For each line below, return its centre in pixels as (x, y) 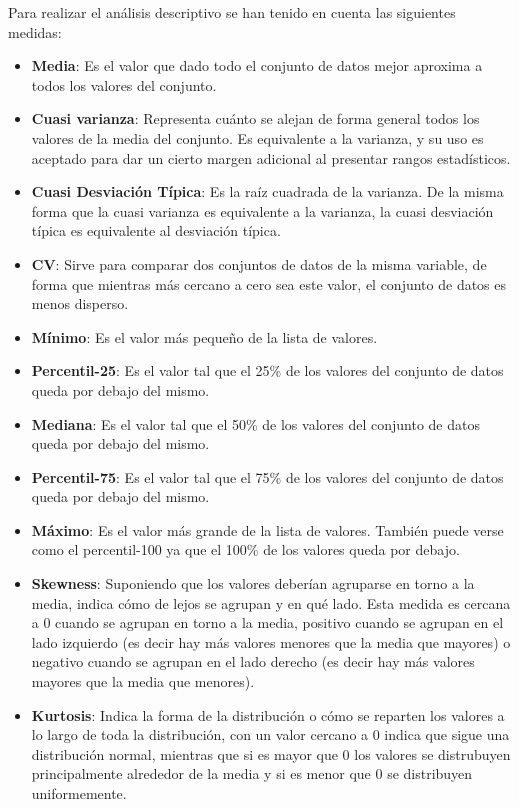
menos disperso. (80, 303)
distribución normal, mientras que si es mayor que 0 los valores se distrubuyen (271, 753)
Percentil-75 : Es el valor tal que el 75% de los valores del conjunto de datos (267, 476)
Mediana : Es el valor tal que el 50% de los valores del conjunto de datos (255, 423)
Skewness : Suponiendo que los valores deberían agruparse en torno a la (253, 583)
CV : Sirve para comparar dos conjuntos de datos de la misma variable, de (259, 263)
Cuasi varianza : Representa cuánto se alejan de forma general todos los (255, 118)
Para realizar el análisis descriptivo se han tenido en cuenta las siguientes (232, 12)
